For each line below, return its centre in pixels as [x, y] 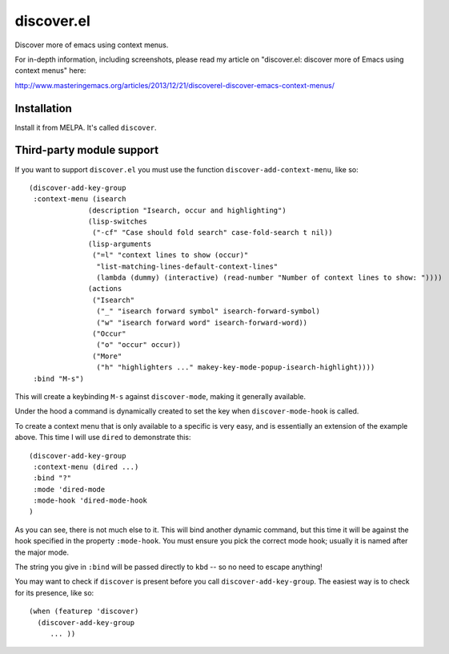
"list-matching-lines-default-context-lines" [187, 266]
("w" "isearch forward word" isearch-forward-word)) [202, 322]
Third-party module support [87, 150]
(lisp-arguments [120, 244]
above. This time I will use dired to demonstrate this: [103, 438]
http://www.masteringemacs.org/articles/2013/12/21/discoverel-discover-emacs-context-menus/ [175, 85]
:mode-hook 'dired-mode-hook [90, 501]
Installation [43, 108]
